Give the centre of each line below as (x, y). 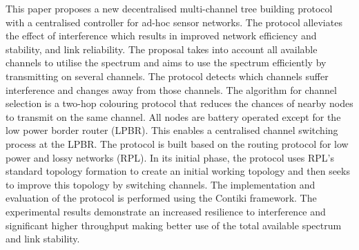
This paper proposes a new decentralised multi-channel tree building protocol (169, 8)
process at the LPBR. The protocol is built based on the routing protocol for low (177, 143)
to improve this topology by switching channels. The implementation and (161, 184)
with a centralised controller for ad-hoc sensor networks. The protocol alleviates (174, 22)
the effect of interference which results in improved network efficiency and (161, 36)
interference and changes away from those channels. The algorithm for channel (171, 89)
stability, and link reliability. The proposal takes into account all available (162, 49)
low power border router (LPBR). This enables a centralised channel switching (172, 130)
